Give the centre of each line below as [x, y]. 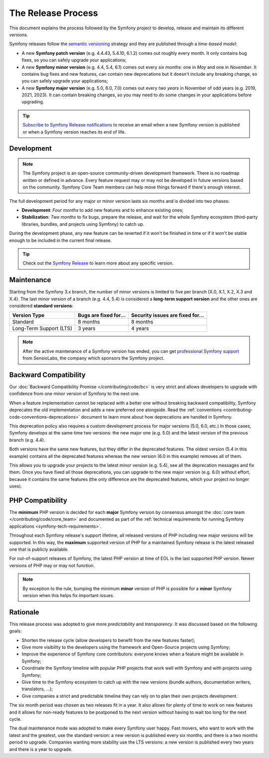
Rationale [24, 612]
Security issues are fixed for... [168, 315]
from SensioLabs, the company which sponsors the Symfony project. [93, 358]
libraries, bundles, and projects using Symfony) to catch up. [83, 224]
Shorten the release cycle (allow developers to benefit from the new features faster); [108, 640]
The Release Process [54, 13]
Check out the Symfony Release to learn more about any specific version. [98, 263]
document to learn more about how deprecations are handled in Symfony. [157, 417]
